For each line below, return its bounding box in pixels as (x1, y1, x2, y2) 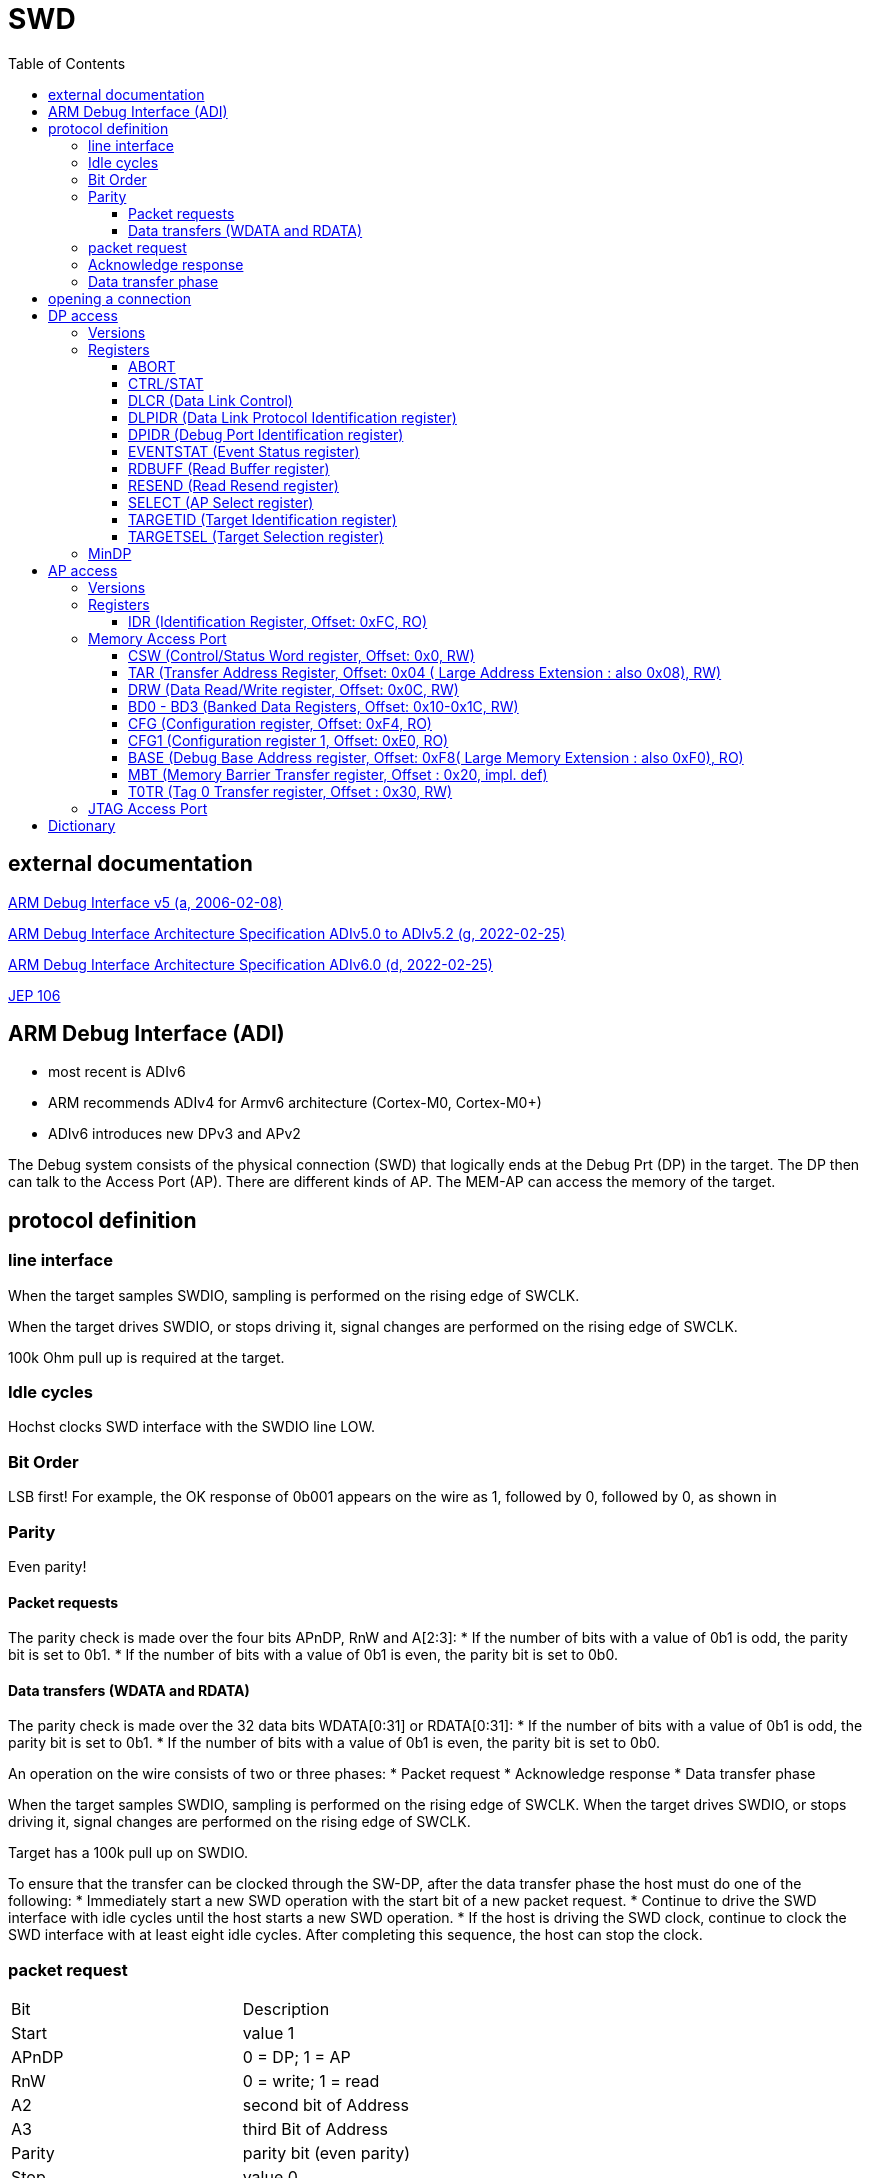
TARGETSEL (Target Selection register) (128, 527, 384, 545)
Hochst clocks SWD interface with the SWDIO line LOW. (8, 1418, 376, 1436)
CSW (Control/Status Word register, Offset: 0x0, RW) (128, 646, 475, 664)
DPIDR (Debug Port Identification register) (128, 425, 404, 443)
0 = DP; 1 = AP (242, 2047, 351, 2068)
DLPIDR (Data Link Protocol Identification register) (128, 408, 457, 426)
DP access (48, 306, 118, 324)
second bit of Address (242, 2095, 409, 2116)
